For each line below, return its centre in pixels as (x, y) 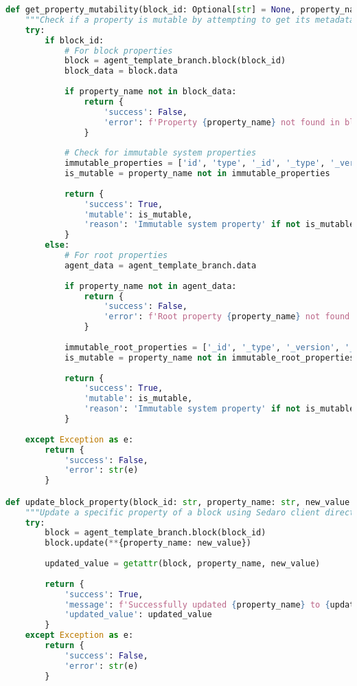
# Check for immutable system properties (160, 153)
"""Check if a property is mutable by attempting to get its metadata (190, 20)
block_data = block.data (121, 71)
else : (57, 245)
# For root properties (116, 255)
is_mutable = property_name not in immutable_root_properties (209, 357)
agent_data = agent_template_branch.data (160, 265)
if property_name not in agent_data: (150, 286)
